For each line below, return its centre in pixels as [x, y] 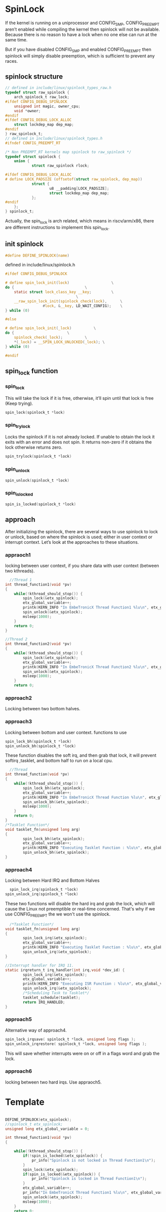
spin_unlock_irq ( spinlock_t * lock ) [42, 894]
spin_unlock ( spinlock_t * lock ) [37, 480]
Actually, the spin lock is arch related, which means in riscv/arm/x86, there [80, 221]
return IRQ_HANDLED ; [44, 1002]
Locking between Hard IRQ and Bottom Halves [52, 880]
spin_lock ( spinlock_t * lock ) [35, 412]
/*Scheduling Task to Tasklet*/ [56, 993]
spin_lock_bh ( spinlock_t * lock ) [38, 741]
